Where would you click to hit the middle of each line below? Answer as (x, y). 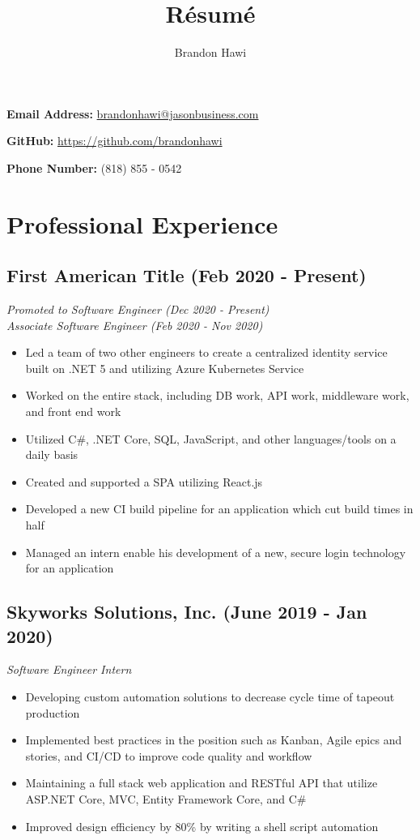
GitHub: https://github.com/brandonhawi (115, 141)
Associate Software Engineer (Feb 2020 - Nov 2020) (135, 325)
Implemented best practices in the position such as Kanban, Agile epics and (214, 740)
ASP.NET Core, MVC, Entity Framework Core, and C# (166, 798)
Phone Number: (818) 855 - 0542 (94, 167)
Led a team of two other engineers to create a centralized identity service (206, 352)
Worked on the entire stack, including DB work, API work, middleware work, (217, 395)
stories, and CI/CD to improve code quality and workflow (169, 755)
